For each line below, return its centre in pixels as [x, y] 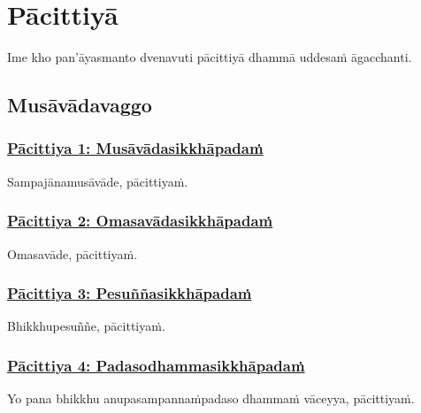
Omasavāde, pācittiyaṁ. [73, 253]
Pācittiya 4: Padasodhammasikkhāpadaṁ [156, 365]
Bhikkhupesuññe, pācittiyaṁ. [86, 326]
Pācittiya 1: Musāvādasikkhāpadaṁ [135, 148]
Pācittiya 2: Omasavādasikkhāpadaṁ [140, 221]
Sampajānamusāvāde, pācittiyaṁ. [98, 181]
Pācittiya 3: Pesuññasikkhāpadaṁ [130, 293]
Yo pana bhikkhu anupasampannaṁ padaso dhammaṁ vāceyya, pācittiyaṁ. [211, 398]
